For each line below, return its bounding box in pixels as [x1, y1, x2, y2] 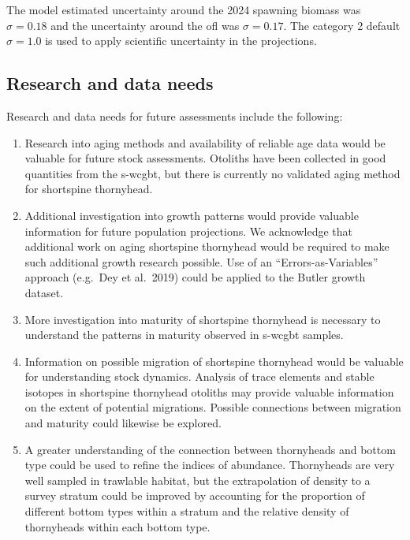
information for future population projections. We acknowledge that [24, 222, 353, 239]
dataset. [24, 284, 64, 300]
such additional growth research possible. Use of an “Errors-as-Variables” [24, 253, 378, 270]
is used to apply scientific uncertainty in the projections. [45, 32, 317, 49]
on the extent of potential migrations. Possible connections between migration [24, 399, 401, 415]
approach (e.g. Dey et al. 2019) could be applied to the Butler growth [24, 269, 366, 285]
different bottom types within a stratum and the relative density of [24, 503, 349, 520]
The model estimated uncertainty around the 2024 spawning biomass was [6, 2, 361, 17]
